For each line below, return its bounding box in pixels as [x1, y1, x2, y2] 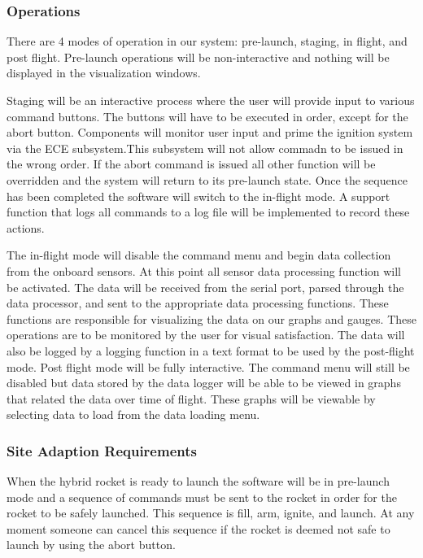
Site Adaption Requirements [7, 440, 197, 460]
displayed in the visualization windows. [7, 64, 201, 81]
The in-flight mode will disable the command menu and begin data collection [7, 246, 391, 264]
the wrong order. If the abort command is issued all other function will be [7, 155, 376, 172]
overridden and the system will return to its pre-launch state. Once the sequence [7, 171, 408, 188]
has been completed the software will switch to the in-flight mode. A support [7, 187, 390, 204]
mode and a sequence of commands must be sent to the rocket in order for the [7, 488, 397, 505]
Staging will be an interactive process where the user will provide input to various [7, 92, 415, 108]
